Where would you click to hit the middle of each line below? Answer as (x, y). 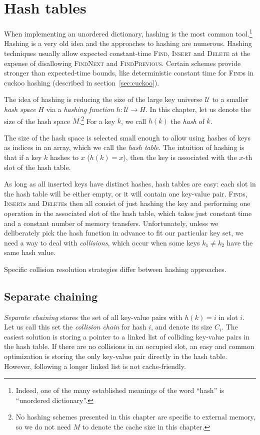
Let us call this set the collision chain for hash (75, 327)
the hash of (187, 121)
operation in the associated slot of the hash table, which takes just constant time (128, 213)
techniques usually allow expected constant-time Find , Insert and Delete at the (127, 53)
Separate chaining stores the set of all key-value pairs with (93, 317)
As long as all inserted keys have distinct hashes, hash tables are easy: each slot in (130, 184)
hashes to (64, 157)
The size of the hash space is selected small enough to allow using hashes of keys (127, 137)
